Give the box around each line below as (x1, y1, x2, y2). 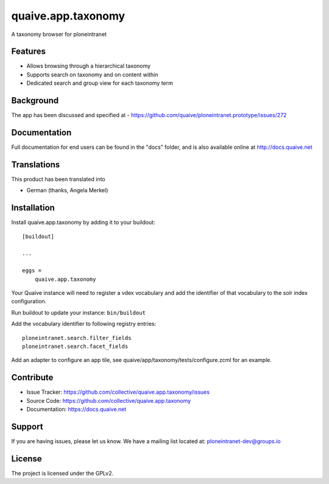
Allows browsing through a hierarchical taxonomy (26, 62, 151, 70)
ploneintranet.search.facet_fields (22, 342, 129, 350)
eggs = (22, 267, 42, 274)
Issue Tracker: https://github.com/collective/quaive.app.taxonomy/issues (26, 388, 210, 396)
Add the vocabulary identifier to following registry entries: (11, 320, 157, 328)
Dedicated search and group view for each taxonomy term (26, 79, 174, 87)
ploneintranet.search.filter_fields (22, 334, 132, 341)
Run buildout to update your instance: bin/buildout (11, 309, 146, 316)
